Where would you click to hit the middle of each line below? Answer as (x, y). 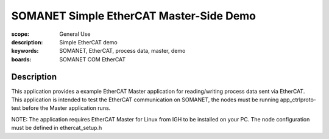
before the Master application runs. (66, 108)
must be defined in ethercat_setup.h (57, 128)
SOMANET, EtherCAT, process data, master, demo (122, 51)
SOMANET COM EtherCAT (93, 59)
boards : (21, 59)
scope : (20, 34)
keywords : (25, 51)
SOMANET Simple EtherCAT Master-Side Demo (133, 16)
